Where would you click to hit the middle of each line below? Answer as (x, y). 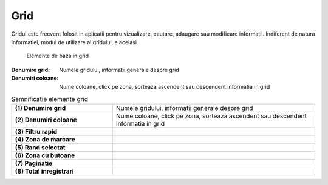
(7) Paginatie (34, 163)
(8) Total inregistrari (44, 171)
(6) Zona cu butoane (45, 155)
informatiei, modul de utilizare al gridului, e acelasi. (75, 42)
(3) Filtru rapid (36, 132)
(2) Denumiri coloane (46, 120)
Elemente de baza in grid (58, 56)
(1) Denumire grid (40, 108)
